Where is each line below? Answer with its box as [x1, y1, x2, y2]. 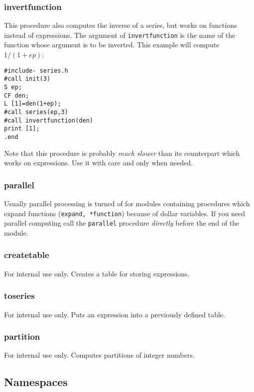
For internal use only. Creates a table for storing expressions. [4, 268, 190, 278]
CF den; [4, 92, 29, 99]
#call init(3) [4, 75, 51, 83]
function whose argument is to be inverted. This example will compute [4, 39, 220, 50]
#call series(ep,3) [4, 108, 68, 116]
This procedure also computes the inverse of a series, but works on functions [4, 20, 237, 30]
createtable [4, 249, 49, 261]
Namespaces [4, 374, 68, 390]
